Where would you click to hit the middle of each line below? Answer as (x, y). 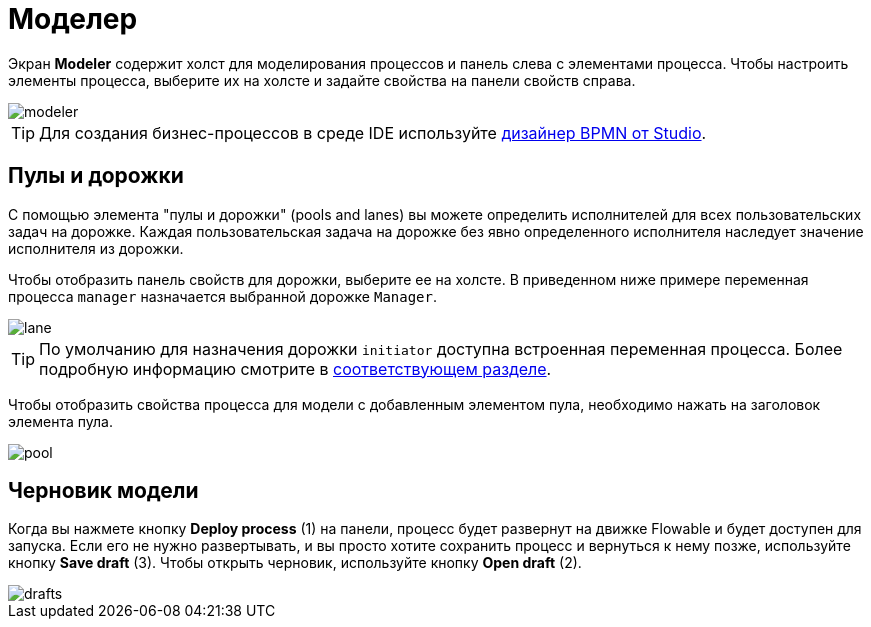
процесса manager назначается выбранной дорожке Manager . (223, 296)
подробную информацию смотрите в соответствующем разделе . (295, 368)
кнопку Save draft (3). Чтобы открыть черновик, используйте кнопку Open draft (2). (295, 563)
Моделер (73, 19)
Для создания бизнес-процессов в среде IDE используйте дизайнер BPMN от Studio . (373, 132)
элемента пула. (60, 421)
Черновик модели (103, 491)
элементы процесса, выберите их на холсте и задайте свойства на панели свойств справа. (322, 80)
